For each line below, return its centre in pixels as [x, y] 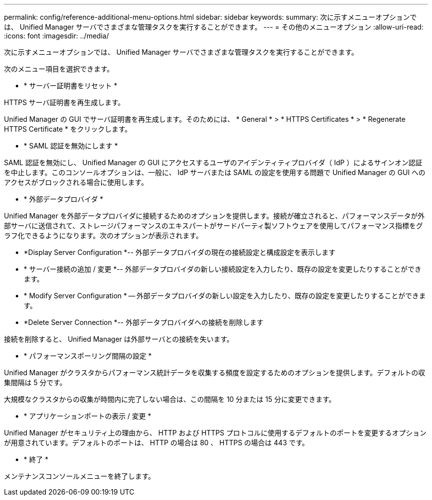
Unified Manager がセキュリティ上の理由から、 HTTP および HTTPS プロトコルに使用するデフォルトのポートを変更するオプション [215, 433]
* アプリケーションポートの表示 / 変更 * [88, 416]
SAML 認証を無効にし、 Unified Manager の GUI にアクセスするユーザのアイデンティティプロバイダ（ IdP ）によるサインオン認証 [213, 162]
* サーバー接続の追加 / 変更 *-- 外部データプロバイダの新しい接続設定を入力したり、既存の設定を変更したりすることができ [223, 269]
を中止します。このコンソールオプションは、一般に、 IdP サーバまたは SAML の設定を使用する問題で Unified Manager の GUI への [215, 172]
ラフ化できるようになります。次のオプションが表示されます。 [103, 235]
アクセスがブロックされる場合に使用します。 [76, 182]
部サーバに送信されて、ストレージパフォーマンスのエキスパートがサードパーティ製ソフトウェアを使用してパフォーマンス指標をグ [214, 226]
